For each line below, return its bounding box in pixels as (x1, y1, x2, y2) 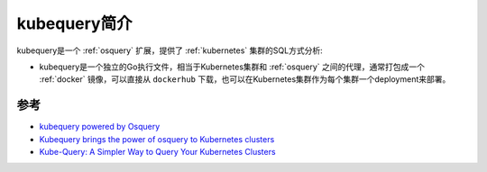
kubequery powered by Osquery (39, 122, 161, 132)
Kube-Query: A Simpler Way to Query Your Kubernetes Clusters (39, 147, 276, 158)
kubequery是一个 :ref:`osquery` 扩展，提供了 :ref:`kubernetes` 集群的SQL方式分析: (16, 45, 324, 56)
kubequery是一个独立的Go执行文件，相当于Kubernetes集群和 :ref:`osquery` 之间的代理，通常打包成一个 (39, 61, 426, 72)
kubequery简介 (16, 14, 133, 33)
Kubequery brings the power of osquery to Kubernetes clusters (39, 133, 275, 144)
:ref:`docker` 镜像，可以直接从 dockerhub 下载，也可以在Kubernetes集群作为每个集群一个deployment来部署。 (39, 74, 451, 85)
